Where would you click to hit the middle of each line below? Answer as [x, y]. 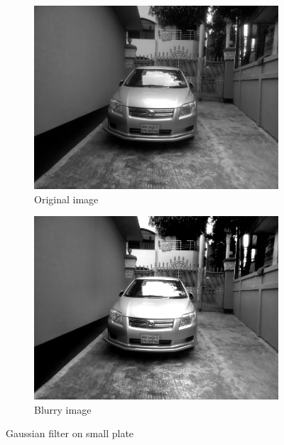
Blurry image [63, 409]
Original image [66, 199]
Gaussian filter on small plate [70, 433]
